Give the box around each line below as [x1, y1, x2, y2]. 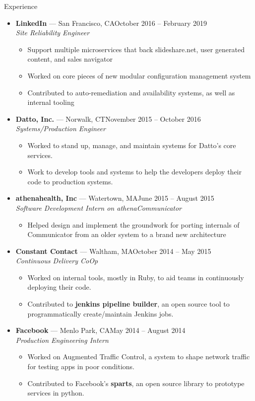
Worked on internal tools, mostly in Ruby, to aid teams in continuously [27, 272, 244, 282]
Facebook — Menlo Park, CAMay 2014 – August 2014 [15, 325, 186, 335]
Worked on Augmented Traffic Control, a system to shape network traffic [27, 351, 250, 362]
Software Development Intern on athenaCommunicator [15, 202, 182, 213]
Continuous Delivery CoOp [15, 255, 98, 266]
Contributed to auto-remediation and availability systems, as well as [27, 87, 235, 97]
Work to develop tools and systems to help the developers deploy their [27, 166, 242, 177]
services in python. [27, 388, 84, 398]
